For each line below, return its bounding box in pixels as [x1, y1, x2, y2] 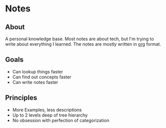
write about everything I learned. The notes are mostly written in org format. [5, 41, 161, 47]
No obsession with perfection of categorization [12, 117, 110, 123]
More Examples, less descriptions [12, 107, 82, 113]
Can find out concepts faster [12, 74, 71, 80]
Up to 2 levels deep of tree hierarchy [12, 112, 88, 118]
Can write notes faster [12, 79, 58, 85]
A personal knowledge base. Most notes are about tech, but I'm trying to [5, 36, 154, 42]
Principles [5, 94, 37, 102]
